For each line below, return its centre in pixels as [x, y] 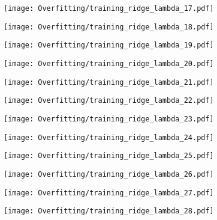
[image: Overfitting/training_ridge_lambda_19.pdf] [109, 45]
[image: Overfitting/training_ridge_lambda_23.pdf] [109, 119]
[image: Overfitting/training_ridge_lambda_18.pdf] [109, 27]
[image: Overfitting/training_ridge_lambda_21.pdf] [109, 82]
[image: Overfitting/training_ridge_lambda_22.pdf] [109, 101]
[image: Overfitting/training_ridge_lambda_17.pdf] [109, 8]
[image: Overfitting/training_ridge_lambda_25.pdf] [109, 156]
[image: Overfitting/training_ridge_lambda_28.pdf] [109, 211]
